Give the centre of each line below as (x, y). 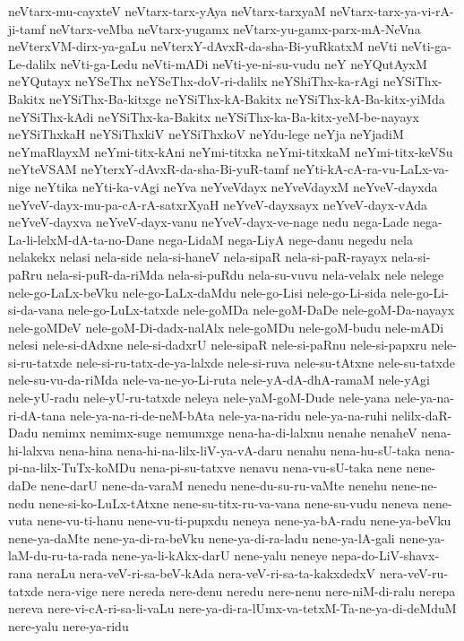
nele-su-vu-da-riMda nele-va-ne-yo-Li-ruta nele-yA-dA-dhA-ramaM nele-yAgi (219, 380)
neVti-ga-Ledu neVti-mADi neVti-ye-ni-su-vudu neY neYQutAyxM (244, 63)
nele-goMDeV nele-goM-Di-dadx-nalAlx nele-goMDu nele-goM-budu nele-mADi (226, 327)
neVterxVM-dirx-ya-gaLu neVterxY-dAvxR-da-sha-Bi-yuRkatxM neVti (203, 46)
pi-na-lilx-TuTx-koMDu (72, 468)
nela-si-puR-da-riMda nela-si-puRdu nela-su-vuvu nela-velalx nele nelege (245, 274)
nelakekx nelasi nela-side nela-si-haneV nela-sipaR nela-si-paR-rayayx (198, 257)
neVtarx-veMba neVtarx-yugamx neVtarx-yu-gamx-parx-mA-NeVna (235, 28)
